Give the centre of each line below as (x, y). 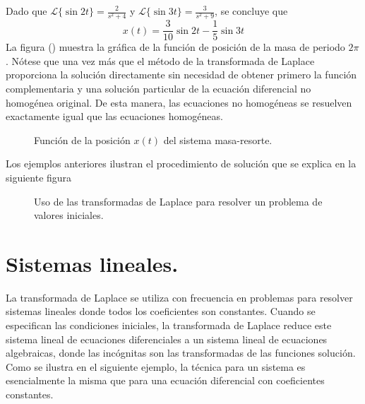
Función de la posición (82, 139)
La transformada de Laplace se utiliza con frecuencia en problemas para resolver (179, 297)
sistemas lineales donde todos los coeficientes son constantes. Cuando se (161, 311)
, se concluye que (251, 11)
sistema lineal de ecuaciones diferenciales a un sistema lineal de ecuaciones (167, 339)
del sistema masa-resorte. (218, 139)
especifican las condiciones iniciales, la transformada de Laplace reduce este (169, 325)
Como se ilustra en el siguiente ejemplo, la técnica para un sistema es (156, 366)
